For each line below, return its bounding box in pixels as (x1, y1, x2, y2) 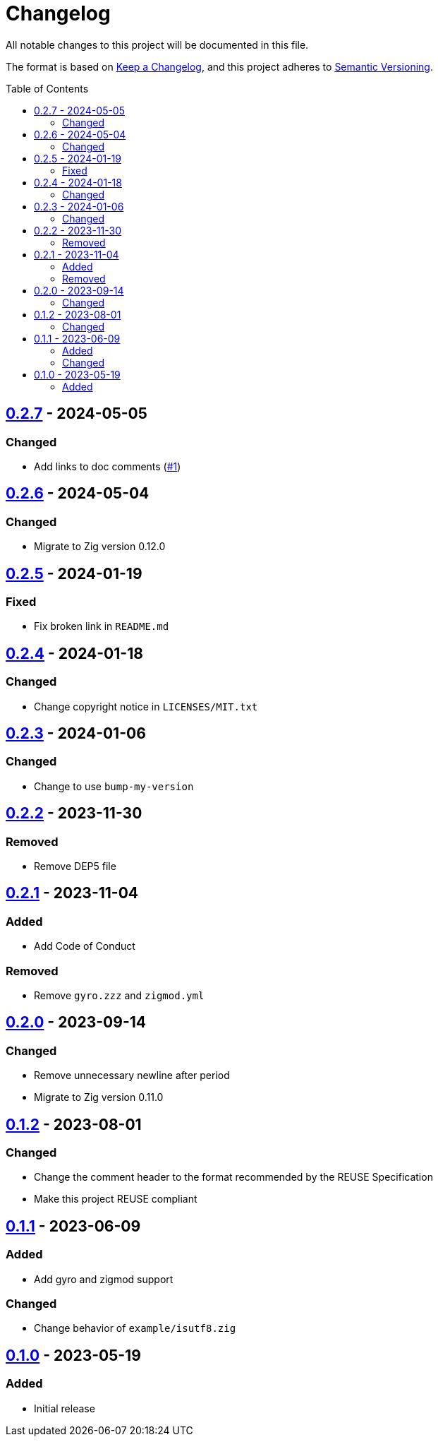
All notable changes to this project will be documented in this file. (6, 38, 309, 51)
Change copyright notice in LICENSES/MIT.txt (34, 700, 258, 713)
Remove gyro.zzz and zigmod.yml (34, 989, 205, 1002)
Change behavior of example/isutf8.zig (34, 1322, 236, 1335)
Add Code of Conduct (34, 940, 135, 953)
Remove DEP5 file (34, 860, 116, 873)
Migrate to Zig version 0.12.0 (34, 540, 166, 553)
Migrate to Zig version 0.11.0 (34, 1091, 164, 1104)
